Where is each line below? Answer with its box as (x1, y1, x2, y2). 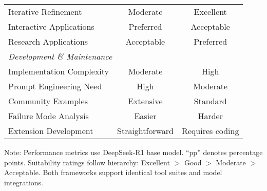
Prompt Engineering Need (8, 80, 102, 92)
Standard (194, 95, 227, 107)
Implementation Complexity (8, 65, 109, 77)
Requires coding (181, 125, 239, 137)
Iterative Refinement (8, 6, 82, 17)
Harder (198, 110, 223, 122)
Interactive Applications (8, 21, 94, 32)
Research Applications (8, 35, 88, 47)
